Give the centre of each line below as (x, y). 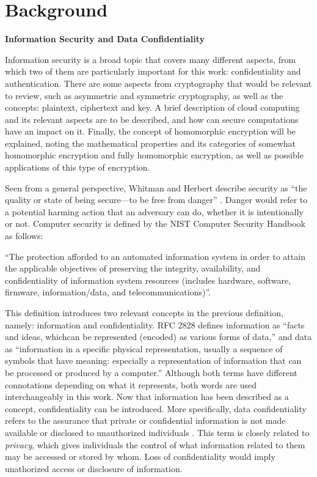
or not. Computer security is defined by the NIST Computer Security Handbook (155, 224)
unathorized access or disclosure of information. (94, 468)
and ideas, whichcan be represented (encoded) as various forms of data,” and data (158, 337)
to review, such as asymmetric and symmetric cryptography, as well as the (144, 95)
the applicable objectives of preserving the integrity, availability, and (133, 268)
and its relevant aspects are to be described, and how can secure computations (152, 119)
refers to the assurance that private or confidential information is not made (145, 420)
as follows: (24, 236)
